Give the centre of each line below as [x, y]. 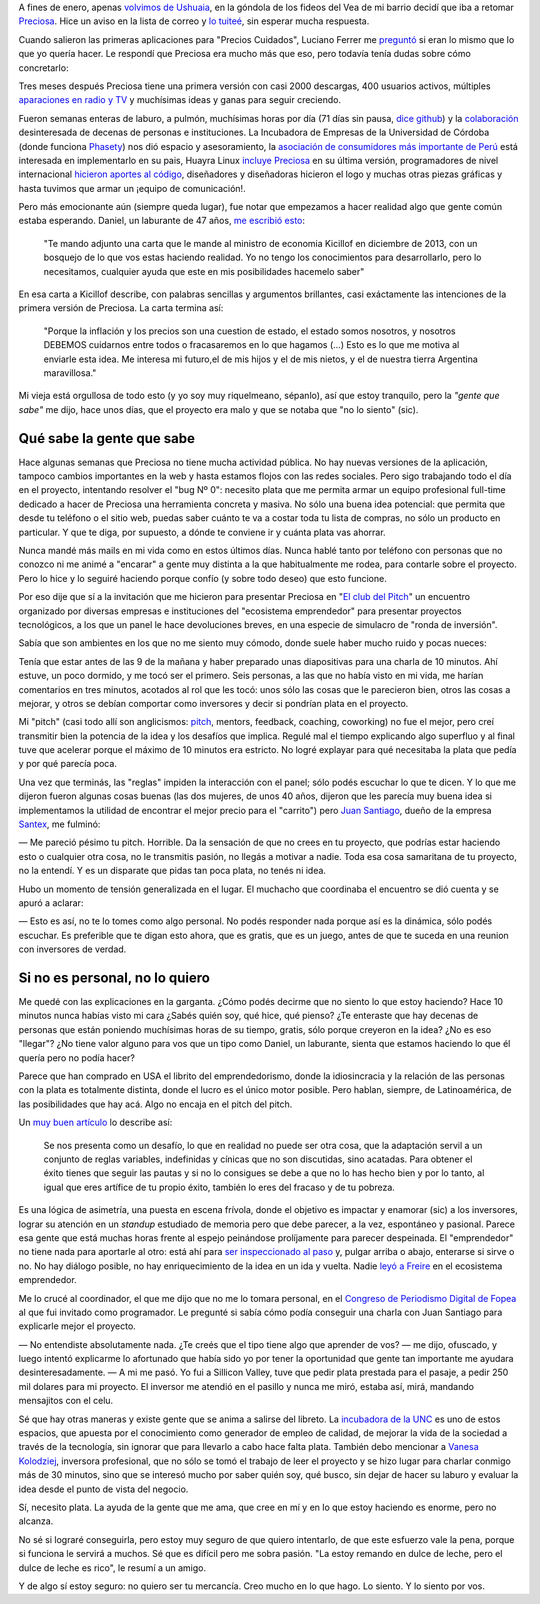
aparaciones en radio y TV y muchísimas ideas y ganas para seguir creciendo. [180, 100]
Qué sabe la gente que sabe [106, 438]
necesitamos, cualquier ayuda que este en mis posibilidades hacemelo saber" [204, 271]
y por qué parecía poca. [67, 764]
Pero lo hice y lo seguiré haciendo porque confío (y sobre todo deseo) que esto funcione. [202, 578]
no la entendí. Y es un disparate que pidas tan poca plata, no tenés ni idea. [172, 871]
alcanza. [36, 1521]
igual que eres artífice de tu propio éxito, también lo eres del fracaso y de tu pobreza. [219, 1187]
